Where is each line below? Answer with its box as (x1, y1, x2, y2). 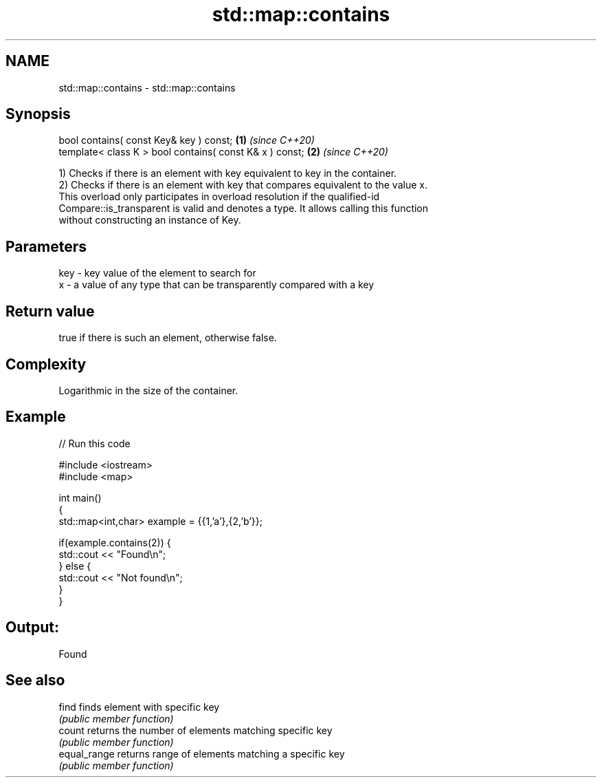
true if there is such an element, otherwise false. (58, 332, 277, 344)
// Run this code (58, 437, 131, 449)
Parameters (5, 237, 87, 255)
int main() (58, 491, 102, 504)
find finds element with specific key (58, 700, 220, 713)
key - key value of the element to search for (58, 267, 256, 279)
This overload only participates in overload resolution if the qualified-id (58, 191, 380, 203)
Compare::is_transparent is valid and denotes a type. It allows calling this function (58, 202, 429, 215)
